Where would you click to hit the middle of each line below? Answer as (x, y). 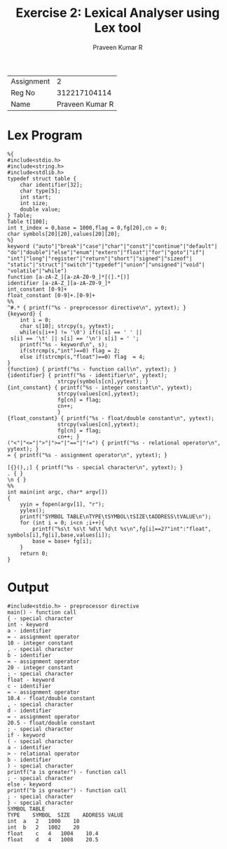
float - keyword (31, 680)
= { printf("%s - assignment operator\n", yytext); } (88, 455)
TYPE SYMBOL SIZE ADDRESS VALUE (66, 815)
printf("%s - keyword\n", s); (64, 344)
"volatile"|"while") (37, 271)
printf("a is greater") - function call (67, 772)
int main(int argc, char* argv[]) (58, 492)
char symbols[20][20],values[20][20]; (64, 234)
